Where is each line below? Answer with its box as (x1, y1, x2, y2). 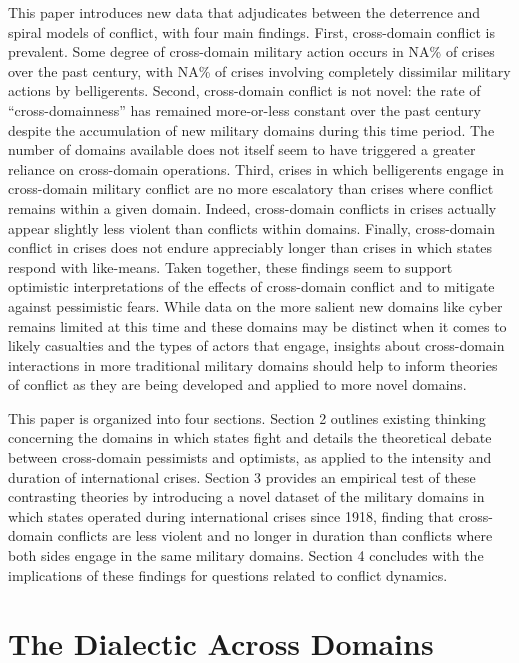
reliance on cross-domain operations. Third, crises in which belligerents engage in (8, 158, 505, 179)
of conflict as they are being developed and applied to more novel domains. (8, 374, 467, 395)
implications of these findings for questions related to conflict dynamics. (8, 564, 448, 585)
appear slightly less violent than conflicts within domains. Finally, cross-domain (8, 217, 495, 238)
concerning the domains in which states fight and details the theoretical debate (8, 427, 492, 448)
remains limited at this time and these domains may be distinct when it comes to (8, 315, 507, 336)
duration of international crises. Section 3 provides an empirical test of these (8, 466, 476, 487)
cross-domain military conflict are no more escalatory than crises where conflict (8, 178, 494, 199)
